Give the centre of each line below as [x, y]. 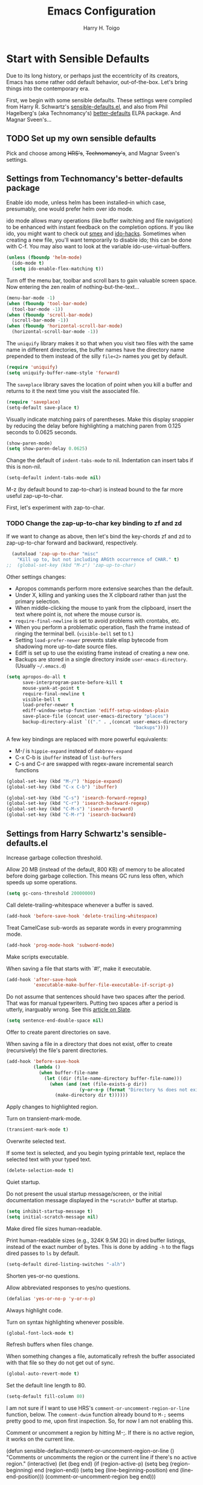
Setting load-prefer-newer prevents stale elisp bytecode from [92, 640]
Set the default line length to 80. [46, 1386]
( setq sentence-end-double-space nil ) [55, 1021]
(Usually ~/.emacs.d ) [40, 666]
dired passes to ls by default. [43, 1253]
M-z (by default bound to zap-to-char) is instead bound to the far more [95, 489]
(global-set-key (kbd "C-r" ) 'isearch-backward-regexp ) [78, 804]
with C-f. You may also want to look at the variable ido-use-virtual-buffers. [99, 246]
